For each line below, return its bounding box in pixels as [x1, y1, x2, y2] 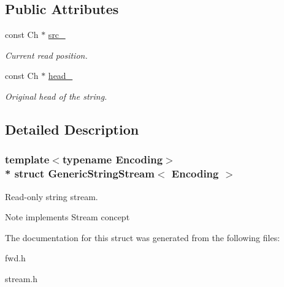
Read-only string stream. [5, 190, 98, 203]
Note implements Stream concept [5, 211, 130, 223]
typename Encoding [62, 152, 163, 167]
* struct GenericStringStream [5, 166, 155, 181]
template [5, 152, 50, 167]
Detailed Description [5, 119, 139, 138]
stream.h [5, 272, 38, 285]
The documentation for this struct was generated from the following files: [5, 231, 280, 244]
